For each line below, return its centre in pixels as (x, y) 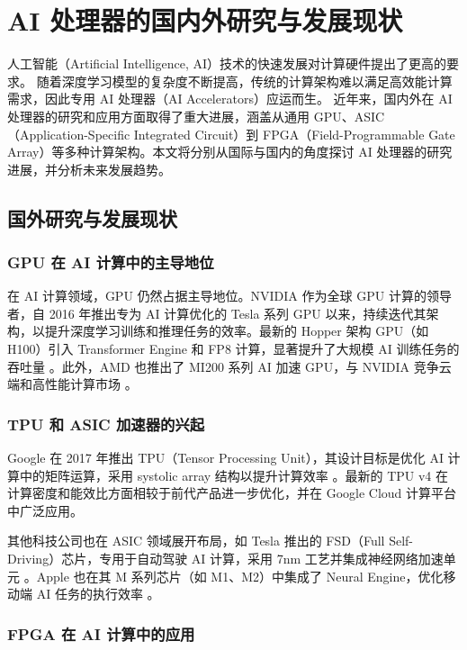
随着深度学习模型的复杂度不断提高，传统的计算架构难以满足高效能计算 (244, 81)
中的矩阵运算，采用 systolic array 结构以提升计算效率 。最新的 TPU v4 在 (234, 475)
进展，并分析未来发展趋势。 (89, 169)
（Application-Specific (69, 134)
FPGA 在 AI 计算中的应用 (101, 633)
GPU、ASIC (349, 116)
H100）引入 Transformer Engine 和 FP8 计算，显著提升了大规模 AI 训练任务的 (233, 349)
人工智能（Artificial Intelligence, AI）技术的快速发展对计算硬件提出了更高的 (227, 63)
